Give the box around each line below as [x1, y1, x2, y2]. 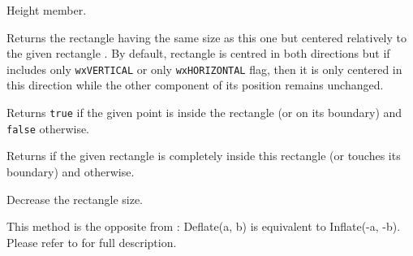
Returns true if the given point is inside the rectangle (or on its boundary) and [6, 104, 402, 121]
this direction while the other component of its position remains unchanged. [6, 76, 384, 93]
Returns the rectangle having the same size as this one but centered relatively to [6, 28, 407, 46]
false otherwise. [6, 119, 90, 137]
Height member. [6, 2, 87, 18]
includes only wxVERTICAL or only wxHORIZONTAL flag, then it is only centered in [6, 60, 402, 77]
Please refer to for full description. [6, 233, 177, 250]
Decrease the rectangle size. [6, 190, 143, 207]
